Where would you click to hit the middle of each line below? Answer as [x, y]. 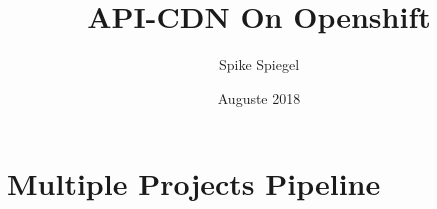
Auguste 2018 [259, 97]
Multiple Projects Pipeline [194, 183]
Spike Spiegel [259, 64]
